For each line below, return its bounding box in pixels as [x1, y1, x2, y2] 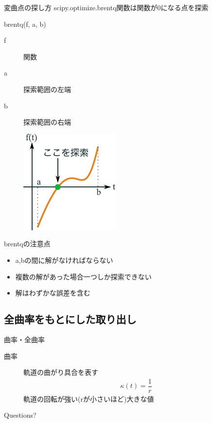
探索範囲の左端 [23, 84, 71, 94]
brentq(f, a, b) [4, 18, 46, 29]
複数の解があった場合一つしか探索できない [15, 271, 152, 281]
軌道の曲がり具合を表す [23, 367, 98, 377]
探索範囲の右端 [23, 117, 71, 127]
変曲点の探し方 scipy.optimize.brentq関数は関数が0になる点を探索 [4, 2, 209, 12]
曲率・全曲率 [4, 334, 45, 344]
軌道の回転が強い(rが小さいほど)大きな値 [23, 393, 154, 404]
